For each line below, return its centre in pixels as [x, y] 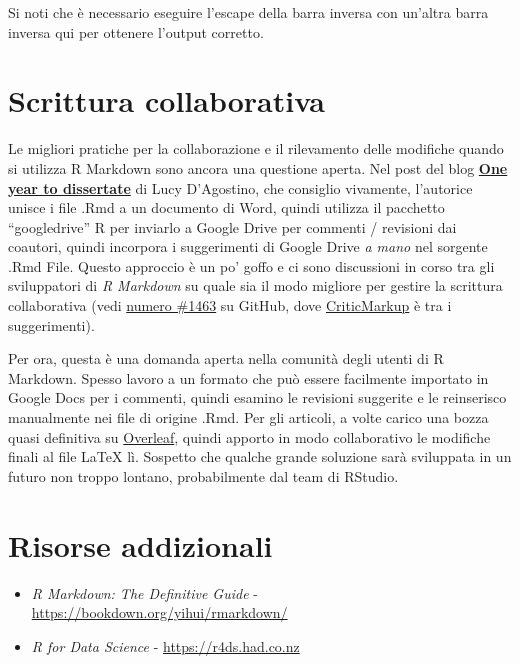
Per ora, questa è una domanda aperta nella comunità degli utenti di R [226, 358]
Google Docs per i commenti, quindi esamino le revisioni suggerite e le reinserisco [257, 397]
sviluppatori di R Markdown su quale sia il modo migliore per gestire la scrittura [255, 285]
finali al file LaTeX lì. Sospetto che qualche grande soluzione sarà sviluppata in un [260, 456]
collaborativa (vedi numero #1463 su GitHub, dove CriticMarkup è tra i [230, 305]
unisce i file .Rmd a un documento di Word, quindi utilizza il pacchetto [226, 207]
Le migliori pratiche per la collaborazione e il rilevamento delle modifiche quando [256, 148]
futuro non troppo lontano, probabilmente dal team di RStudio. [203, 475]
